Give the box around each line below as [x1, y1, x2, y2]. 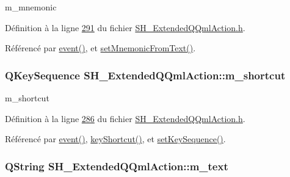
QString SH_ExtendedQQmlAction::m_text [5, 158, 228, 173]
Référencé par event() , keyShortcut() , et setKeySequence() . [5, 132, 226, 145]
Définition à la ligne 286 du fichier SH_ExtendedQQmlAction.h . [5, 112, 245, 125]
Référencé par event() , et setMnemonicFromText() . [5, 42, 196, 54]
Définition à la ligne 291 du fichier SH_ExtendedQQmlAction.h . [5, 21, 245, 34]
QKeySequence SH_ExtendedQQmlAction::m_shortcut [5, 67, 286, 82]
